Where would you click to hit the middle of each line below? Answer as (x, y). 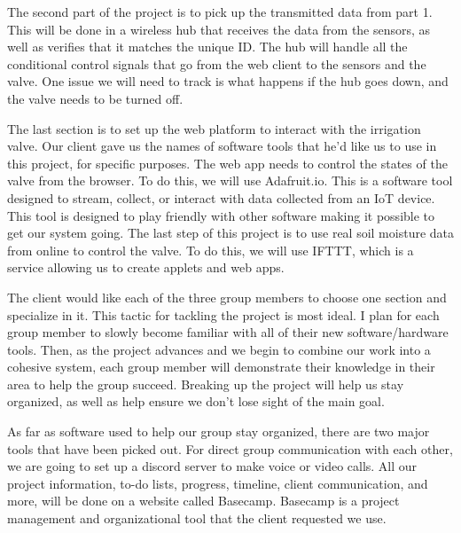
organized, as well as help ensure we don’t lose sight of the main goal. (196, 401)
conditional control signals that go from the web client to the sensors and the (217, 63)
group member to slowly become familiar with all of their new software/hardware (228, 332)
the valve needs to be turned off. (95, 98)
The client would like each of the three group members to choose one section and (227, 297)
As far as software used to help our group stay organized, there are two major (219, 431)
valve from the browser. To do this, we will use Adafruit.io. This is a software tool (230, 180)
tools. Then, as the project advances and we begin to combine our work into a (219, 349)
